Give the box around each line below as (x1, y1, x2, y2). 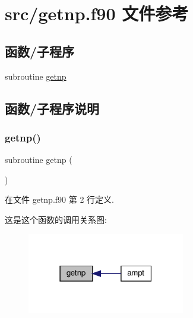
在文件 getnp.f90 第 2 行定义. (5, 193, 114, 206)
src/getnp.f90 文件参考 (5, 1, 189, 26)
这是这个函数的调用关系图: (5, 213, 107, 225)
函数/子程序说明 (5, 99, 100, 117)
